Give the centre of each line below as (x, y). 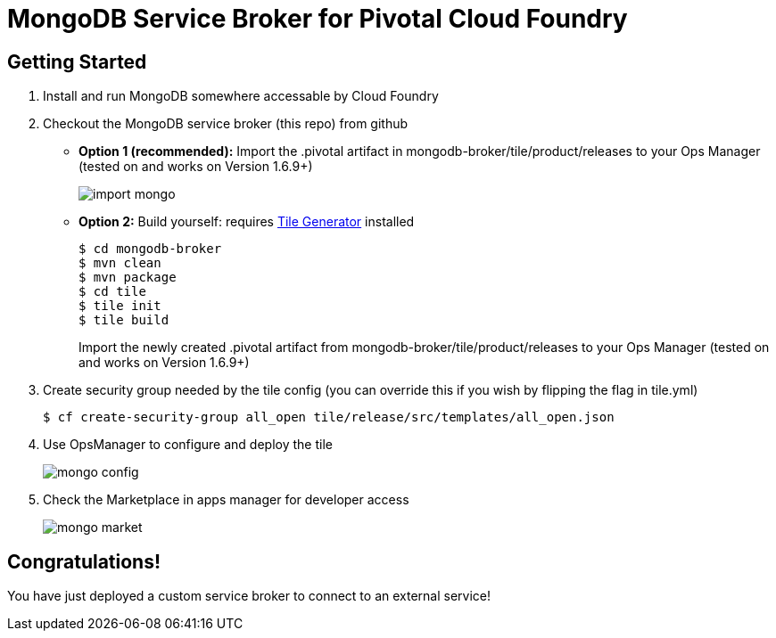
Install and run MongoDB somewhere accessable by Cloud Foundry (241, 96)
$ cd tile (112, 292)
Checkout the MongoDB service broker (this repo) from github (226, 124)
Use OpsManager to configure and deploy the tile (188, 445)
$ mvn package (128, 278)
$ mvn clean (120, 263)
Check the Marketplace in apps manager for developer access (226, 500)
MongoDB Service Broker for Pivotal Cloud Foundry (318, 19)
